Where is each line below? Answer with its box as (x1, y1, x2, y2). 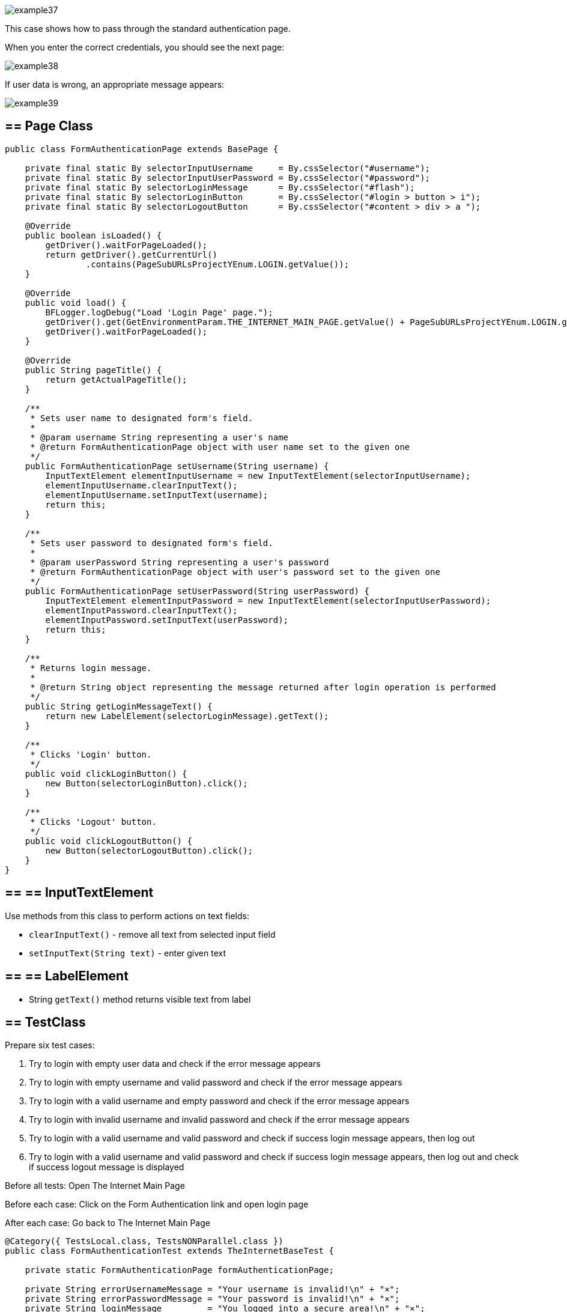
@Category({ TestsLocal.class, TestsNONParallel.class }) (5, 1236, 283, 1247)
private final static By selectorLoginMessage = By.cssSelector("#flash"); (25, 182, 415, 192)
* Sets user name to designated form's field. (30, 413, 253, 423)
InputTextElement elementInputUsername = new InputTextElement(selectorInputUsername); (45, 470, 471, 481)
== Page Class (5, 118, 93, 134)
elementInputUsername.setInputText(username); (45, 490, 268, 500)
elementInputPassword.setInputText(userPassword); (45, 615, 289, 625)
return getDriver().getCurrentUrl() (45, 249, 218, 260)
